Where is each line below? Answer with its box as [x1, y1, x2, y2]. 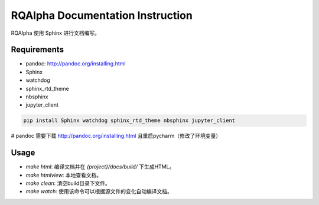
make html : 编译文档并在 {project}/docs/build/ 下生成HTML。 [25, 163, 175, 170]
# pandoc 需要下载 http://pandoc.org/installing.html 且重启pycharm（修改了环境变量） [11, 133, 222, 140]
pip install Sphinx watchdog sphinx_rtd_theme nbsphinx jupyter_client [23, 117, 236, 124]
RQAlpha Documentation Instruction [11, 9, 193, 22]
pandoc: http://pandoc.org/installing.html [25, 60, 126, 67]
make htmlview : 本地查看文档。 [25, 171, 102, 178]
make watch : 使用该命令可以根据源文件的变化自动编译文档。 [25, 188, 172, 195]
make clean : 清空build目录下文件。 [25, 180, 110, 187]
